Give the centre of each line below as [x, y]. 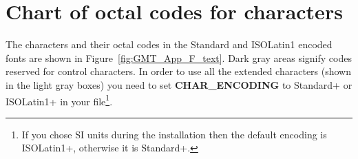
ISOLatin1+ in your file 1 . [59, 100]
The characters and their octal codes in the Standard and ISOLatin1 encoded [169, 44]
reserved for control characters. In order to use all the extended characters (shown [179, 71]
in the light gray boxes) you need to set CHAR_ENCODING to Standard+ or [179, 84]
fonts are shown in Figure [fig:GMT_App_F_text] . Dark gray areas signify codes [179, 57]
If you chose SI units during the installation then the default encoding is [174, 134]
